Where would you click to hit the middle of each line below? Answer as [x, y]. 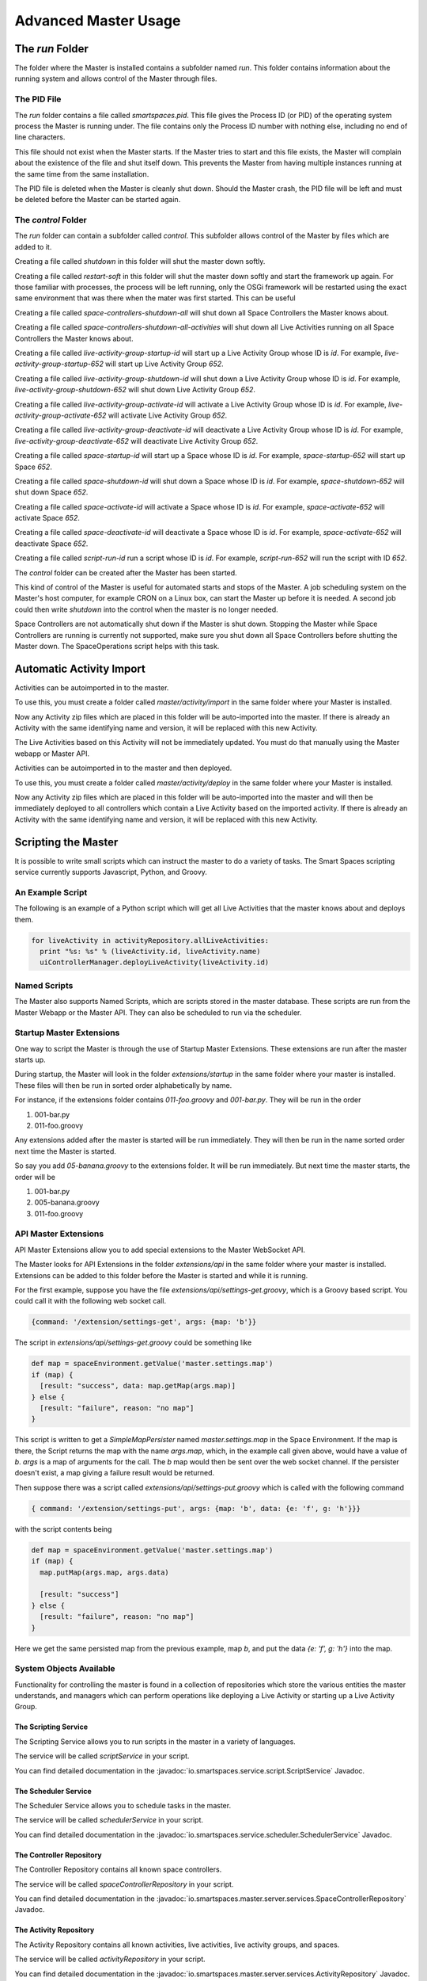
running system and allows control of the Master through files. [116, 78]
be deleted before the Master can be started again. [98, 200]
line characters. [40, 137]
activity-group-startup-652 [59, 364]
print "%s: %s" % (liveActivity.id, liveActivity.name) [150, 951]
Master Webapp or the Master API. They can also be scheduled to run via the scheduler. [158, 1012]
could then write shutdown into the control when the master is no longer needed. [146, 609]
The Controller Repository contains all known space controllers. [118, 1869]
